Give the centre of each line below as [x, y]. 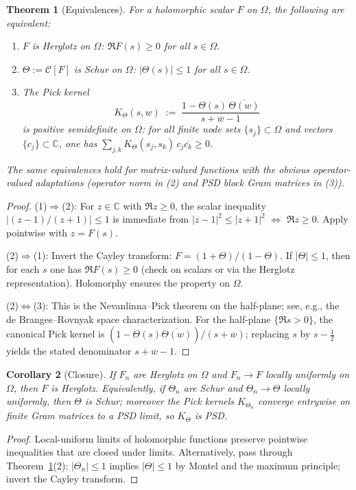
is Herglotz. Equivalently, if [108, 387]
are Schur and [213, 387]
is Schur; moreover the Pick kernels [160, 401]
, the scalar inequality [221, 205]
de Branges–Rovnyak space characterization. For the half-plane [139, 319]
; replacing [267, 334]
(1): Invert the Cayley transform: [103, 255]
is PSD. [211, 415]
